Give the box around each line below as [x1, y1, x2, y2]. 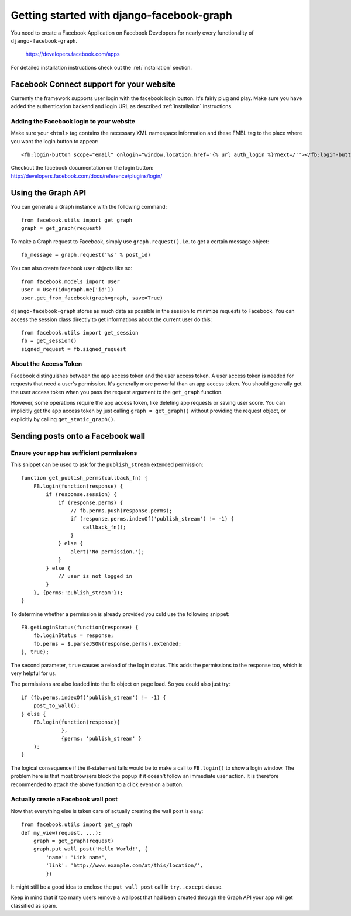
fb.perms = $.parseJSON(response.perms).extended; [33, 640, 182, 647]
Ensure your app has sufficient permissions [11, 449, 137, 457]
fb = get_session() [21, 338, 77, 345]
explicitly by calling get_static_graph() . [11, 415, 115, 422]
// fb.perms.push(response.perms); [70, 507, 173, 514]
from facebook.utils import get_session [21, 329, 139, 336]
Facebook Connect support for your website [11, 79, 175, 89]
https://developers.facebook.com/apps [25, 50, 120, 58]
